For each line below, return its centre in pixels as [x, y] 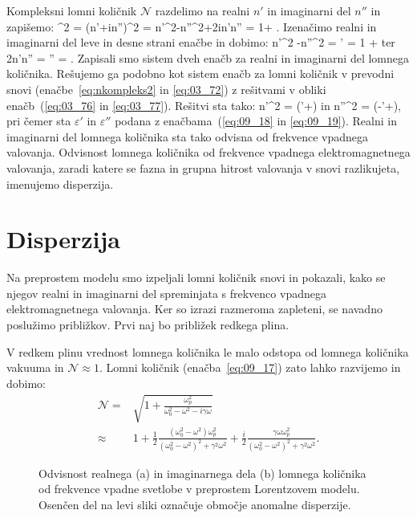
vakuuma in [35, 367]
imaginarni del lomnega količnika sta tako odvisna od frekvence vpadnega [187, 136]
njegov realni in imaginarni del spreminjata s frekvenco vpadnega [166, 293]
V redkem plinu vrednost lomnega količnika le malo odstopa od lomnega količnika [208, 351]
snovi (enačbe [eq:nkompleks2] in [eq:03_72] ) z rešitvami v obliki [166, 89]
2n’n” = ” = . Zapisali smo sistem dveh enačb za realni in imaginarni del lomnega [208, 57]
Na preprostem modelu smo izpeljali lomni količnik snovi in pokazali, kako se [196, 277]
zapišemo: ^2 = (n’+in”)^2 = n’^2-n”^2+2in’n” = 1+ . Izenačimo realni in [192, 26]
